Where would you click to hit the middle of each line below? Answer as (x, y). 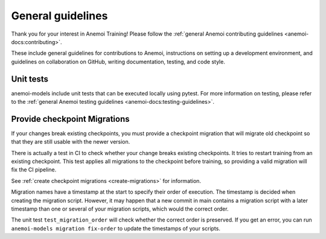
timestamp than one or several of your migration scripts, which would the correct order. (120, 209)
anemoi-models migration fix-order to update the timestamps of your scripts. (116, 228)
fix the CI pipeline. (34, 170)
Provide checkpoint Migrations (70, 119)
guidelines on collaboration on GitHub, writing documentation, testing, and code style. (118, 62)
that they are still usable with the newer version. (71, 142)
